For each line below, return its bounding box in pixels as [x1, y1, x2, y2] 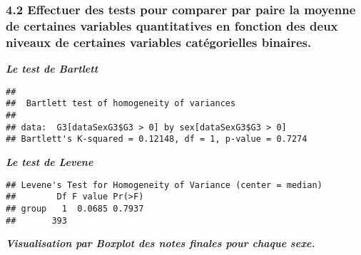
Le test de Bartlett [6, 61, 98, 76]
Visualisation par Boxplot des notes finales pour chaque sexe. [6, 236, 315, 251]
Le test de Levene [6, 154, 93, 169]
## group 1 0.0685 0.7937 [6, 203, 144, 214]
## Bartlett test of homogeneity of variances [6, 98, 236, 109]
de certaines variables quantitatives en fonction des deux [6, 16, 338, 34]
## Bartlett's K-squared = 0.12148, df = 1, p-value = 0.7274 [6, 134, 307, 145]
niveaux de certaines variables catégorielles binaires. [6, 33, 312, 51]
